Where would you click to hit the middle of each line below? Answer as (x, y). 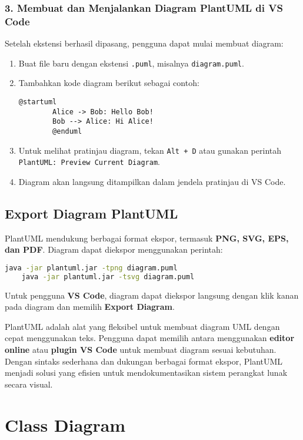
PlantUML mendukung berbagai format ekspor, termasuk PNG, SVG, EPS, (147, 238)
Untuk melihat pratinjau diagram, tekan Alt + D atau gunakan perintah (150, 150)
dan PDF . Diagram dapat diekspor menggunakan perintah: (114, 249)
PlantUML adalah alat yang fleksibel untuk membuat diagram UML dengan (142, 326)
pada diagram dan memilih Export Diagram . (90, 307)
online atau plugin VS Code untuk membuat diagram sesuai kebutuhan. (141, 350)
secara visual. (29, 384)
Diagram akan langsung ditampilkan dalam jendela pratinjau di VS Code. (152, 181)
